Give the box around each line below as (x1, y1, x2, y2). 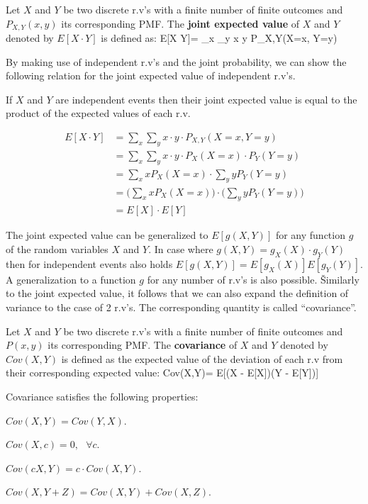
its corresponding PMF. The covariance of (48, 337, 238, 352)
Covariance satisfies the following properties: (6, 388, 199, 403)
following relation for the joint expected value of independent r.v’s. (6, 68, 296, 83)
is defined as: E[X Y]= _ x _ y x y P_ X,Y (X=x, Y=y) (101, 30, 338, 45)
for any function (275, 228, 345, 242)
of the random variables (6, 241, 108, 256)
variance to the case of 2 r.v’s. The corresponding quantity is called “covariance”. (6, 299, 357, 314)
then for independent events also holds (6, 256, 173, 271)
